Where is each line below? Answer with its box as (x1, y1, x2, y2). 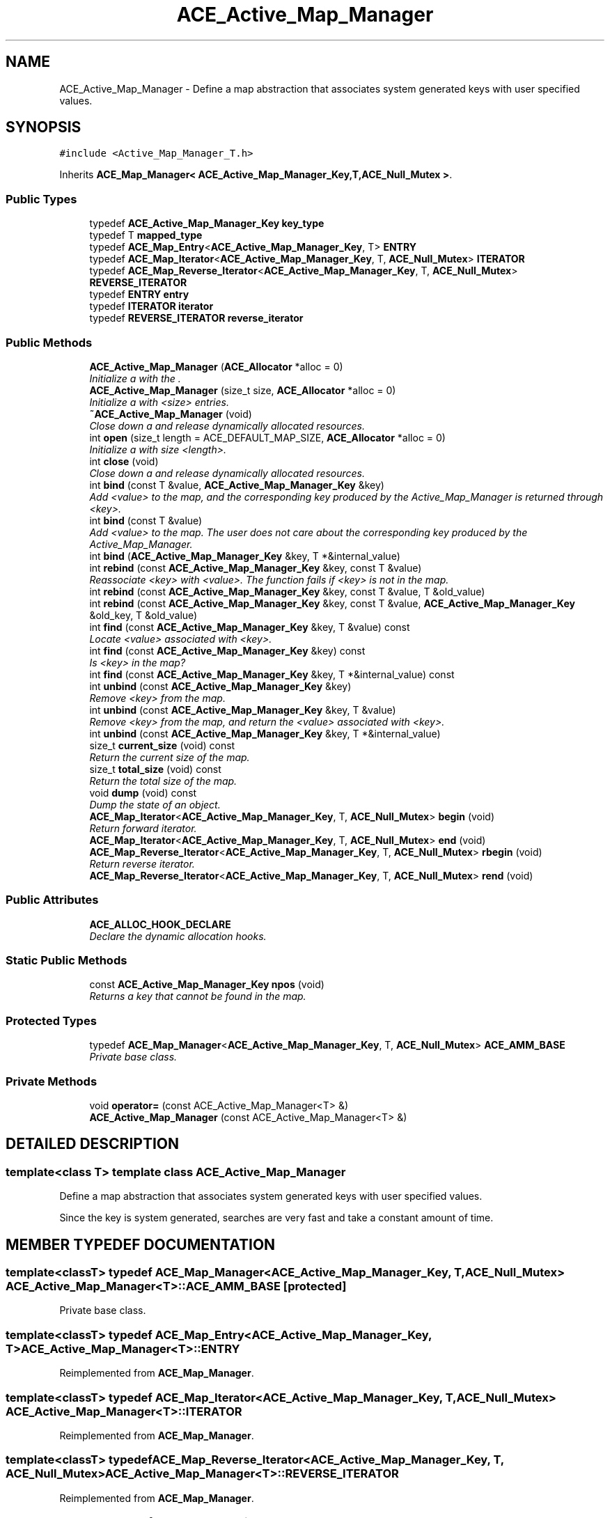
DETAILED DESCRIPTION (6, 1135, 180, 1153)
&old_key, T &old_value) (89, 609, 198, 621)
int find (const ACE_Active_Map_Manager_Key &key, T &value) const (89, 620, 410, 633)
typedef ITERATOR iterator (89, 300, 214, 313)
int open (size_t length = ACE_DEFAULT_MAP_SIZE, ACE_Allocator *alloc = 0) (89, 431, 446, 444)
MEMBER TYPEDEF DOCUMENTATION (6, 1235, 276, 1253)
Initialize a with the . (89, 372, 181, 384)
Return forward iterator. (89, 822, 197, 834)
